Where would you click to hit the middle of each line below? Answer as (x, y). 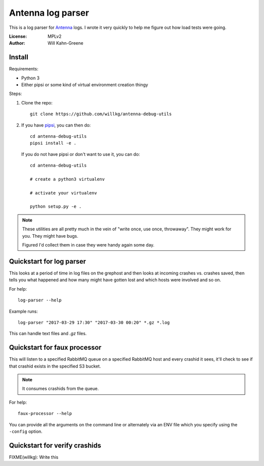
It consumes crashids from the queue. (60, 389)
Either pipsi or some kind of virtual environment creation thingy (85, 85)
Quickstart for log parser (48, 261)
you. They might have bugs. (50, 236)
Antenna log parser (49, 13)
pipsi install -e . (53, 143)
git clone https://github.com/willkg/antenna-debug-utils (101, 114)
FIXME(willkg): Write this (34, 457)
